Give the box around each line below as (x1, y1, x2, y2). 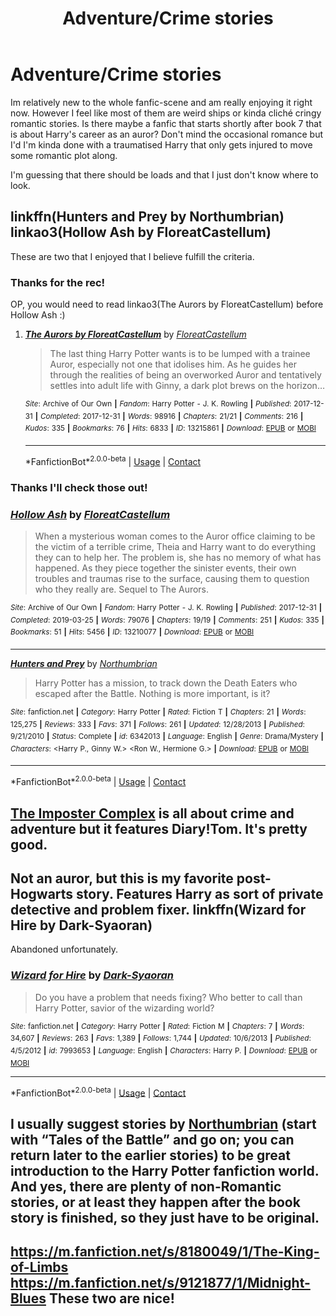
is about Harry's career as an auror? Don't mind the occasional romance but (10, 128, 324, 140)
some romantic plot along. (10, 149, 118, 161)
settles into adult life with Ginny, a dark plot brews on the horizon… (49, 380, 325, 392)
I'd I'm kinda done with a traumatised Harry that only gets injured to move (10, 138, 313, 151)
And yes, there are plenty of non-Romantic (10, 1178, 282, 1195)
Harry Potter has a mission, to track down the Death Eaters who (34, 677, 298, 689)
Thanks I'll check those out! (10, 480, 148, 494)
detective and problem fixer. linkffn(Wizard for (10, 901, 307, 918)
